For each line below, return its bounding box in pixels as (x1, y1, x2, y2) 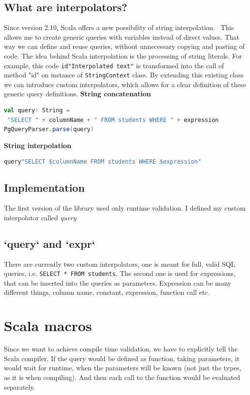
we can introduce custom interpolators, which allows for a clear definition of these (4, 79, 246, 89)
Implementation (4, 180, 85, 195)
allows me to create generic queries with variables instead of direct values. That (4, 31, 240, 42)
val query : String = (4, 107, 70, 114)
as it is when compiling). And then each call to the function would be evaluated (4, 372, 240, 382)
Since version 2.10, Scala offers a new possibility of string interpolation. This (4, 22, 234, 32)
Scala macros (4, 316, 92, 335)
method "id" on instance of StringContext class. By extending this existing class (4, 70, 244, 80)
